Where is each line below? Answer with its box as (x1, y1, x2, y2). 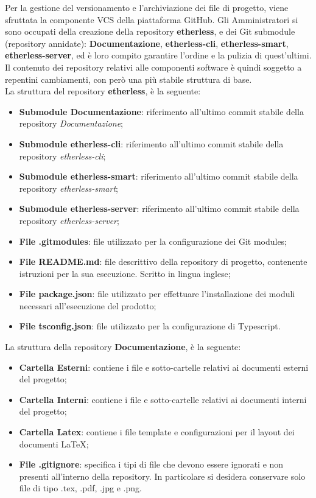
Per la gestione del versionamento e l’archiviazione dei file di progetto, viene (5, 1, 289, 13)
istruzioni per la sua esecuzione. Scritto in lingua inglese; (19, 267, 231, 279)
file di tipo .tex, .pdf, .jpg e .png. (19, 482, 142, 494)
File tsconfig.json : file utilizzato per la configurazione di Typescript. (19, 320, 281, 332)
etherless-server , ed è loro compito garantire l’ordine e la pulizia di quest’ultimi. (5, 49, 312, 61)
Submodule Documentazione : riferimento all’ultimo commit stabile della (19, 105, 304, 117)
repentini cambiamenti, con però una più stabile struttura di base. (5, 72, 252, 85)
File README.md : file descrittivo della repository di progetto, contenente (19, 255, 307, 268)
